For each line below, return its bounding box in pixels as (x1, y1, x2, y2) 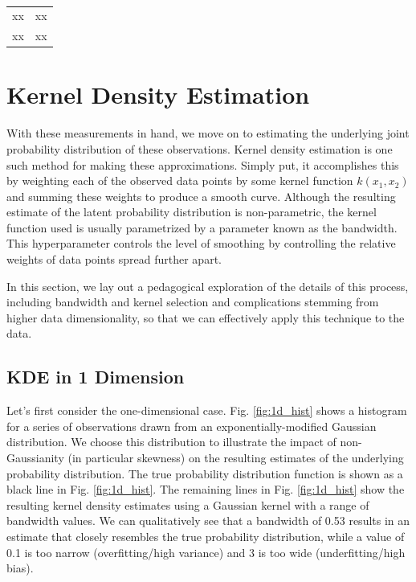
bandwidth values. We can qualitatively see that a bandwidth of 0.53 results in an (6, 512, 410, 529)
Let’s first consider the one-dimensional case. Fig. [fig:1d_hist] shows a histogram (6, 402, 407, 419)
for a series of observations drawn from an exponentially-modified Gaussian (6, 417, 377, 434)
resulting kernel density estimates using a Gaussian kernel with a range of (6, 496, 369, 513)
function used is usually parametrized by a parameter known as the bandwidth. (6, 219, 398, 236)
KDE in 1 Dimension (6, 364, 185, 389)
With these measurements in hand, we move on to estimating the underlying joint (6, 125, 410, 141)
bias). (6, 559, 34, 576)
